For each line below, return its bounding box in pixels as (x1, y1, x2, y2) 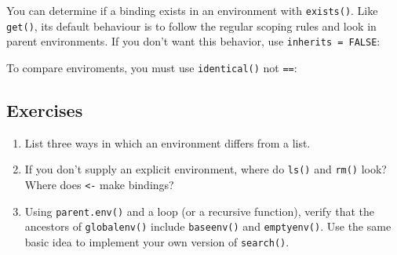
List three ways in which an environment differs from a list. (24, 134, 311, 151)
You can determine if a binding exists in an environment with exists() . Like (6, 2, 378, 18)
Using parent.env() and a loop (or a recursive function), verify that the (24, 202, 374, 219)
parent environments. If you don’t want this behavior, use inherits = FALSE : (6, 33, 381, 49)
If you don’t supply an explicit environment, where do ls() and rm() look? (24, 161, 387, 177)
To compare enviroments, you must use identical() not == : (6, 59, 297, 75)
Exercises (6, 98, 83, 122)
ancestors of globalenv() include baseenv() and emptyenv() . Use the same (24, 218, 392, 235)
